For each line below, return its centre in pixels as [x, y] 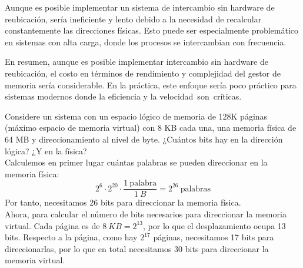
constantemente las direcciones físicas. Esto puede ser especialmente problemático [152, 30]
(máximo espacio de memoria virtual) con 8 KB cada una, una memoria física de [151, 128]
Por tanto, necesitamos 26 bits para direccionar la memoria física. [123, 202]
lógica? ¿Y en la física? [46, 150]
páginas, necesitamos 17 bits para [214, 237]
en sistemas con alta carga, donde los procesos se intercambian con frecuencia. [146, 42]
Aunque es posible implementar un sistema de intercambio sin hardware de [140, 7]
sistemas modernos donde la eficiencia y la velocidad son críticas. [123, 96]
